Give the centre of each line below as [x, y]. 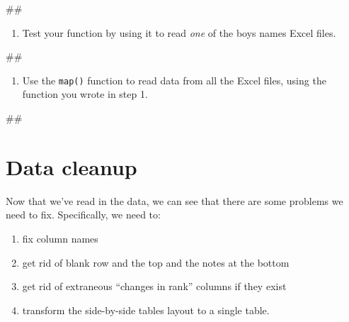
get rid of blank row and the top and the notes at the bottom [156, 262]
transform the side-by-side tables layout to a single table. [146, 310]
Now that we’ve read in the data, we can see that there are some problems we [174, 200]
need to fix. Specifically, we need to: [83, 215]
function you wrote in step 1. [85, 94]
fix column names [60, 238]
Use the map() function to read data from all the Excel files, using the [174, 80]
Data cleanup [71, 166]
